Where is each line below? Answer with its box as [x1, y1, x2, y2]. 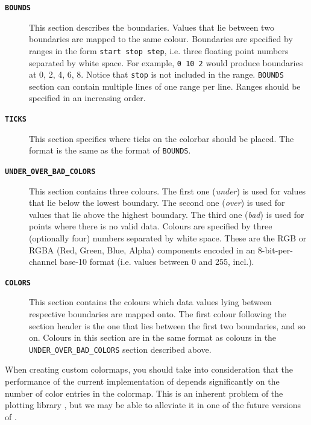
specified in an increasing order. [29, 92, 146, 104]
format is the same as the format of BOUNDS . [29, 144, 191, 157]
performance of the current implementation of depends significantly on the [5, 375, 280, 387]
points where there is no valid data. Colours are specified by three [29, 220, 272, 232]
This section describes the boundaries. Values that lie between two [29, 20, 274, 33]
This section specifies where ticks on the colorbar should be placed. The [29, 132, 294, 144]
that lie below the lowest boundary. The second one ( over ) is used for [29, 196, 285, 209]
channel [29, 255, 57, 268]
